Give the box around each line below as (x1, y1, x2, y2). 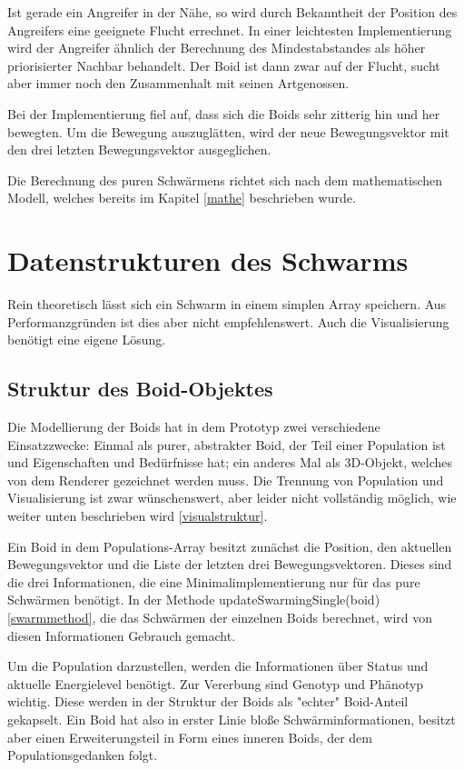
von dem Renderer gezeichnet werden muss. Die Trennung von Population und (7, 470, 444, 489)
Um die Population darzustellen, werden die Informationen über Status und (7, 656, 429, 675)
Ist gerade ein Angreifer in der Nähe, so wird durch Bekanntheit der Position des (7, 3, 458, 21)
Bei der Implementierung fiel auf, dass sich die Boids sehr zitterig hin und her (7, 104, 440, 123)
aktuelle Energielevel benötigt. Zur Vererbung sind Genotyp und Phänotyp (7, 674, 424, 693)
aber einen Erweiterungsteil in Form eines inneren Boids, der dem (7, 727, 372, 746)
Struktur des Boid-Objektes (7, 375, 273, 403)
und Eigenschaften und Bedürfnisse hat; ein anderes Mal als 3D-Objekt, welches (7, 453, 452, 472)
